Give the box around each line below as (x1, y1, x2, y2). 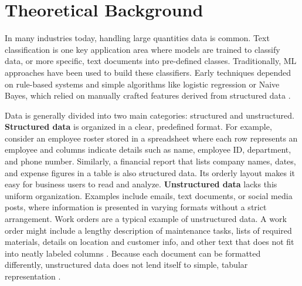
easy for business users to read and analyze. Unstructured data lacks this (5, 178, 277, 190)
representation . (5, 270, 61, 282)
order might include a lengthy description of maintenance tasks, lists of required (5, 224, 292, 236)
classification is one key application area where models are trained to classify (5, 43, 280, 55)
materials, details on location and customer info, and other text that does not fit (5, 235, 294, 248)
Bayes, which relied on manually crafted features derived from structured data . (5, 89, 291, 102)
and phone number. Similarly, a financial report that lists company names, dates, (5, 155, 296, 167)
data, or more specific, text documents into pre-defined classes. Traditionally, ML (5, 55, 297, 67)
